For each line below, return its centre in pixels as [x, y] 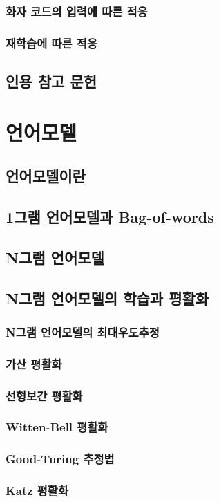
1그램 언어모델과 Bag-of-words [110, 217]
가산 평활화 [34, 363]
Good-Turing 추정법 [60, 459]
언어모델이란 [46, 176]
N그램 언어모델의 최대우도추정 [83, 332]
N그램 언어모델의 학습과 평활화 [107, 298]
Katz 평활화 [37, 491]
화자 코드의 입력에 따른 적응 [77, 11]
